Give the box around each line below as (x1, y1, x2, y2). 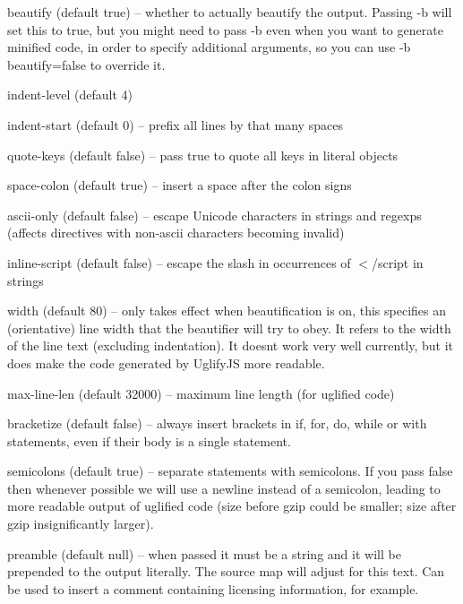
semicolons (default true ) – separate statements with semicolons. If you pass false (7, 462, 453, 480)
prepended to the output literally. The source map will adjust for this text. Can (7, 562, 445, 581)
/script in (371, 253, 424, 272)
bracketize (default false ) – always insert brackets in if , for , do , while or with (7, 414, 427, 433)
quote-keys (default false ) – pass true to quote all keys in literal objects (7, 145, 399, 164)
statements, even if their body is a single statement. (7, 431, 291, 450)
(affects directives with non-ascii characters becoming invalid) (7, 223, 345, 242)
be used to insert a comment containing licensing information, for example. (7, 579, 419, 598)
